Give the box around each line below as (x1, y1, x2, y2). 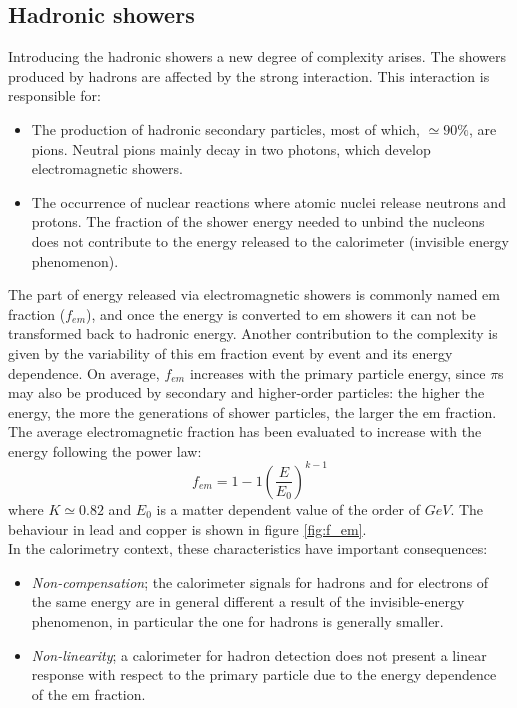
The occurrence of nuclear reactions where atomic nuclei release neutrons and (31, 191, 506, 212)
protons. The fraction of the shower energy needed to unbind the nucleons (31, 211, 485, 232)
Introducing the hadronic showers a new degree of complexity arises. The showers (8, 46, 507, 67)
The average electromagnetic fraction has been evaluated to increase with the (8, 421, 482, 442)
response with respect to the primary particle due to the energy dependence (31, 664, 497, 685)
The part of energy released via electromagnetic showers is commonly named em (8, 284, 500, 305)
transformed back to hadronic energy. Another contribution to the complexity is (8, 323, 498, 344)
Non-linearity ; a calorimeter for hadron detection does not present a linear (31, 644, 487, 665)
